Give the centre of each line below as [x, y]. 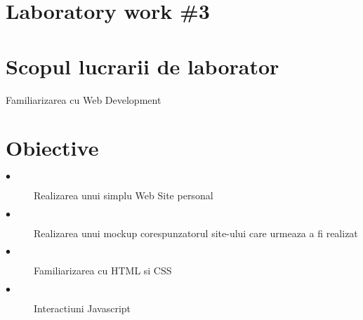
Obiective [52, 148]
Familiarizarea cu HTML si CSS [103, 271]
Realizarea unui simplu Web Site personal [124, 195]
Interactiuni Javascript [82, 308]
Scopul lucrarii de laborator [143, 66]
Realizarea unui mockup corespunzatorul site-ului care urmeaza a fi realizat [196, 233]
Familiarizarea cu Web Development [84, 99]
